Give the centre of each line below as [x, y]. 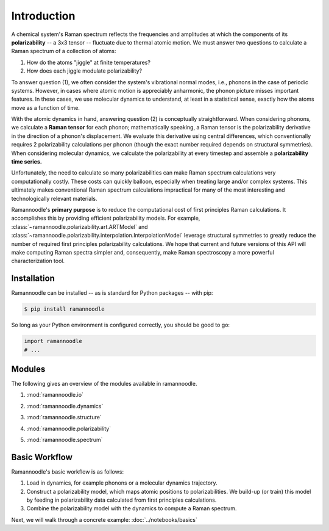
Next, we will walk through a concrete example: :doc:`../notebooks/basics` [104, 519]
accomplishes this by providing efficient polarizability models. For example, [106, 218]
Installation [33, 279]
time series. [27, 162]
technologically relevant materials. [54, 198]
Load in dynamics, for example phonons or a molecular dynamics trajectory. [122, 483]
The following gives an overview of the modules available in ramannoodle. [104, 384]
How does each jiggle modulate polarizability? [84, 71]
